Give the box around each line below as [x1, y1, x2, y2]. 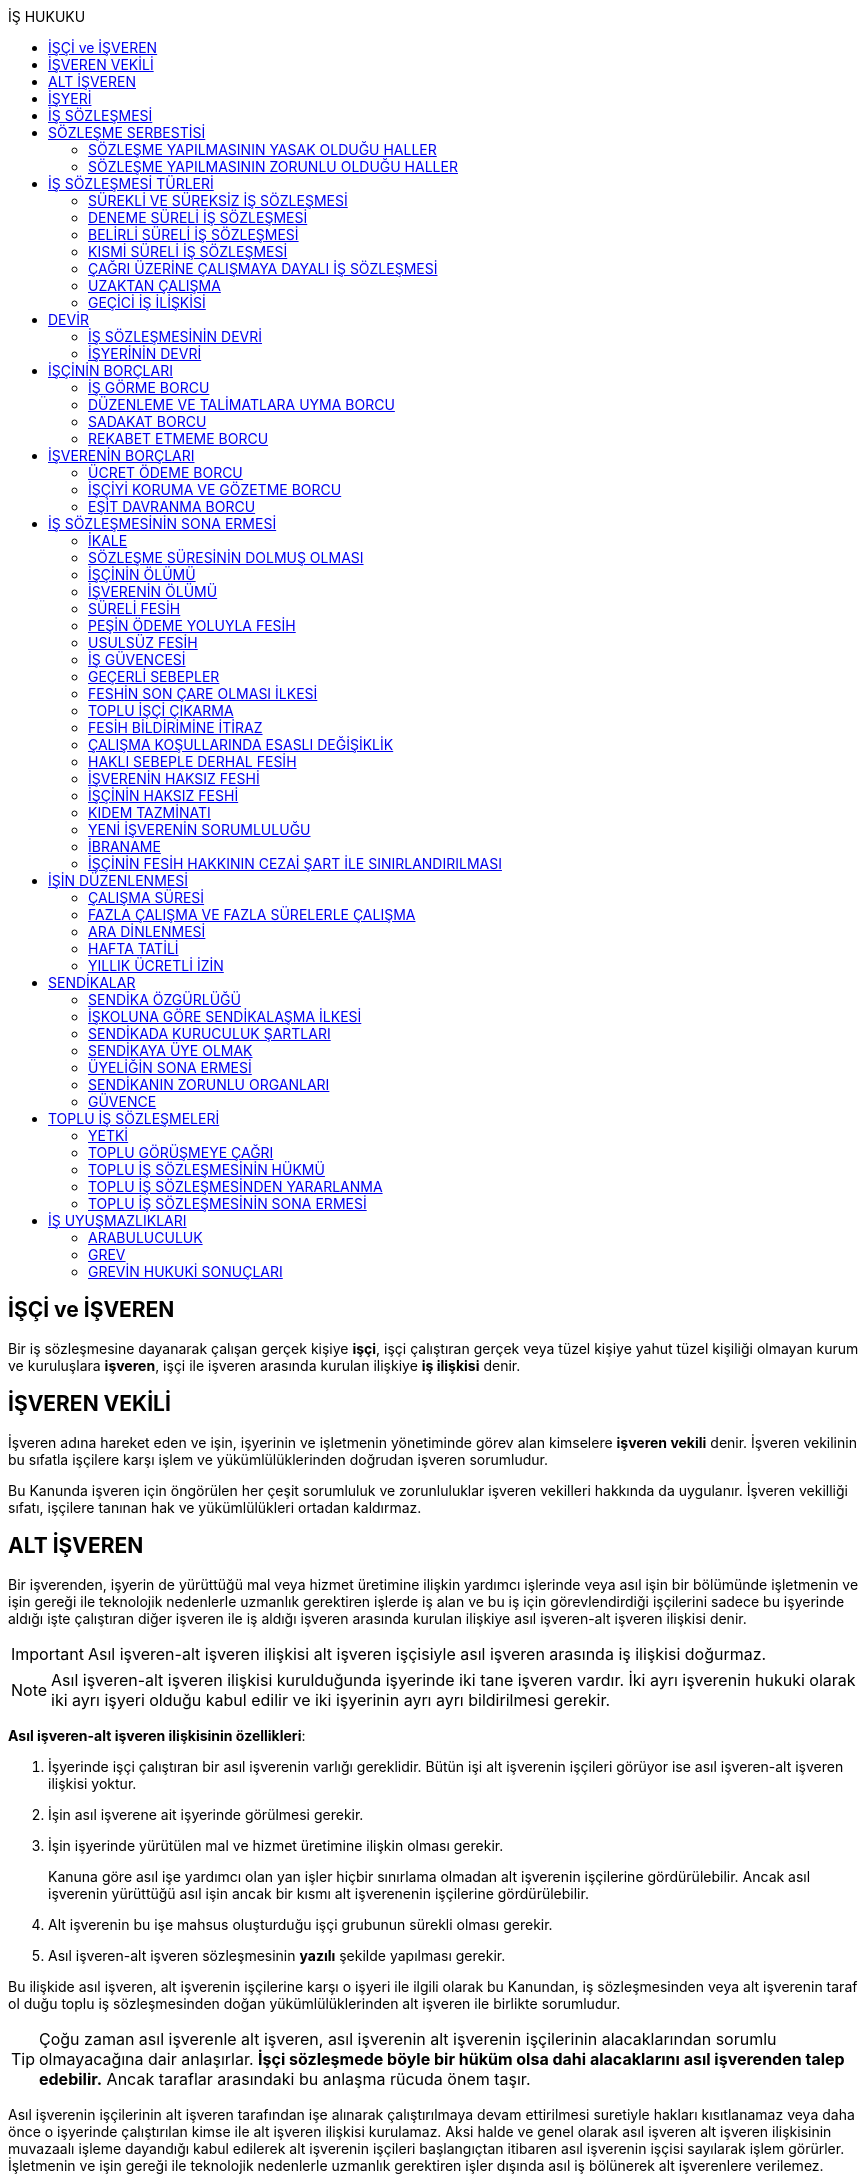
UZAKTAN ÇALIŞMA [88, 277, 221, 294]
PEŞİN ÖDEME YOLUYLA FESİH [88, 617, 296, 634]
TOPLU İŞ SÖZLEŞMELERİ [48, 1110, 220, 1127]
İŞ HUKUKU [8, 8, 86, 25]
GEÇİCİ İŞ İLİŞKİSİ [88, 294, 206, 311]
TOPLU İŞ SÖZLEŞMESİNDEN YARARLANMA [88, 1178, 383, 1195]
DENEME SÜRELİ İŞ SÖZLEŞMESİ [88, 209, 308, 226]
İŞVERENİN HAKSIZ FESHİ [88, 770, 260, 787]
